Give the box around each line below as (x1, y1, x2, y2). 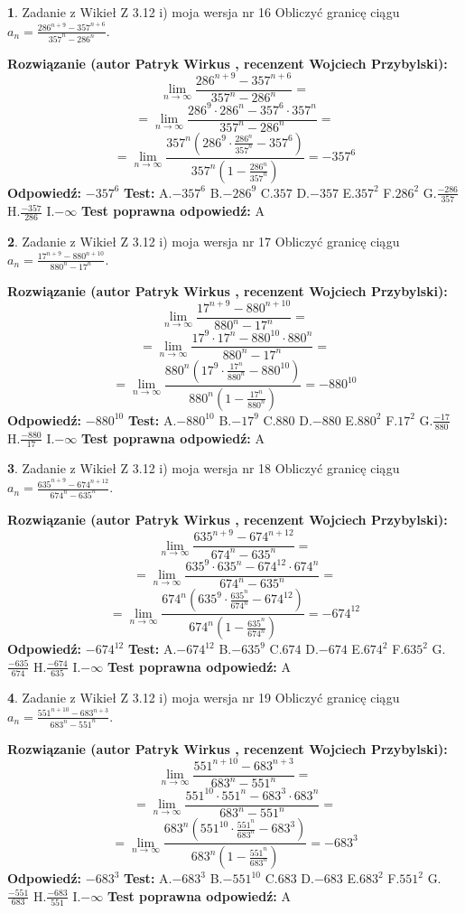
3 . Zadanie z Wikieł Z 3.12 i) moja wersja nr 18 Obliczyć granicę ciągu (7, 459, 400, 478)
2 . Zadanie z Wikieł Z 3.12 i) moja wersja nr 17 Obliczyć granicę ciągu (7, 231, 400, 250)
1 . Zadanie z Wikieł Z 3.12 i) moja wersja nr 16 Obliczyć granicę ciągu (7, 3, 400, 21)
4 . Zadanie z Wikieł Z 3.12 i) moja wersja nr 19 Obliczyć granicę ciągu (7, 688, 400, 707)
